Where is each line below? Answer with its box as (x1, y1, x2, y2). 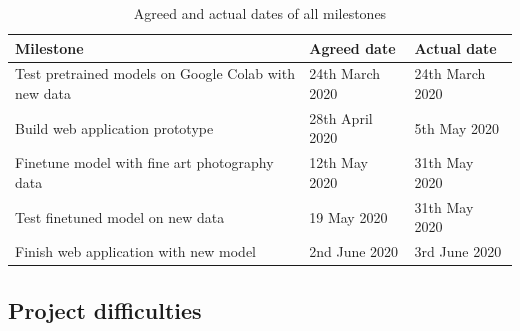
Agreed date (309, 37, 396, 58)
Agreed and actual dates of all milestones (133, 3, 387, 23)
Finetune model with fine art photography (15, 152, 274, 173)
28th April (309, 107, 373, 128)
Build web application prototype (15, 117, 214, 138)
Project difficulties (8, 294, 202, 325)
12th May (309, 152, 368, 173)
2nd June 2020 (309, 241, 399, 262)
